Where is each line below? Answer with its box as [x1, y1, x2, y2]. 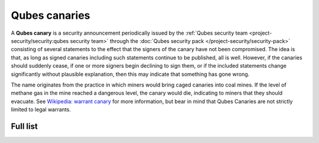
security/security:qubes [11, 37, 69, 44]
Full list [11, 121, 38, 131]
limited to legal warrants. [11, 106, 71, 113]
